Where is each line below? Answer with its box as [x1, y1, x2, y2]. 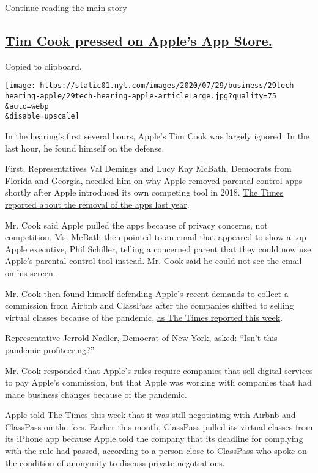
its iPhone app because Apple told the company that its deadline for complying [5, 432, 303, 445]
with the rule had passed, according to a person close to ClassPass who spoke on [5, 444, 307, 457]
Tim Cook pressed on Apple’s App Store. [5, 31, 273, 50]
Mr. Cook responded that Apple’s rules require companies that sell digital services [5, 364, 313, 376]
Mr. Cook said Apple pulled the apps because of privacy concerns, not [5, 218, 268, 231]
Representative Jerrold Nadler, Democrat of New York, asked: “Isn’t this [5, 331, 278, 344]
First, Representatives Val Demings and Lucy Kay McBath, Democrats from [5, 162, 292, 175]
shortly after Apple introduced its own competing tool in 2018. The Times [5, 186, 284, 199]
